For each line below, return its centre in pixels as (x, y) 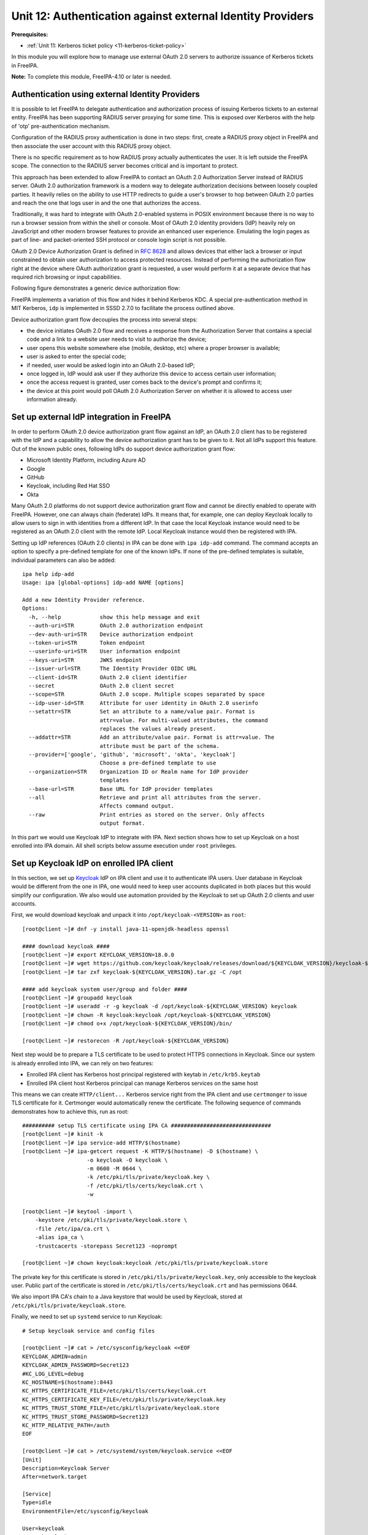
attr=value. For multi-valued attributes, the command (184, 720)
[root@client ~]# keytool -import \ (77, 1211)
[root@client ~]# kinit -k (63, 1134)
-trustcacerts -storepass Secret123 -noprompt (106, 1246)
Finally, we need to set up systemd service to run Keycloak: (87, 1316)
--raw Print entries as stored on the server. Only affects (147, 814)
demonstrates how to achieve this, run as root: (70, 1111)
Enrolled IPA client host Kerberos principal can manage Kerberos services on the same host (142, 1083)
